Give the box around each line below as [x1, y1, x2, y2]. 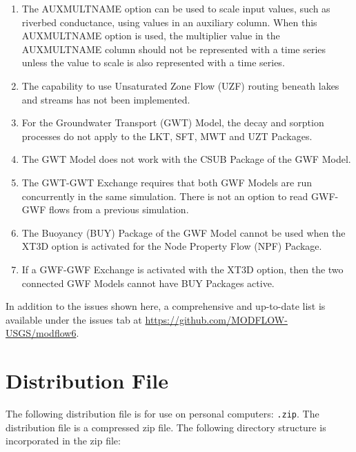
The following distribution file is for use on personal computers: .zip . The [6, 406, 319, 420]
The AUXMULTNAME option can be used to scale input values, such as [21, 1, 330, 15]
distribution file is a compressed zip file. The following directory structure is [6, 420, 326, 434]
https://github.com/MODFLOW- [145, 312, 288, 326]
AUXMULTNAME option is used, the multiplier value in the [21, 28, 280, 43]
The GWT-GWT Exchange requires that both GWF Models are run [21, 175, 313, 189]
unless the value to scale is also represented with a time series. [21, 55, 285, 70]
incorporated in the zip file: [6, 433, 121, 448]
